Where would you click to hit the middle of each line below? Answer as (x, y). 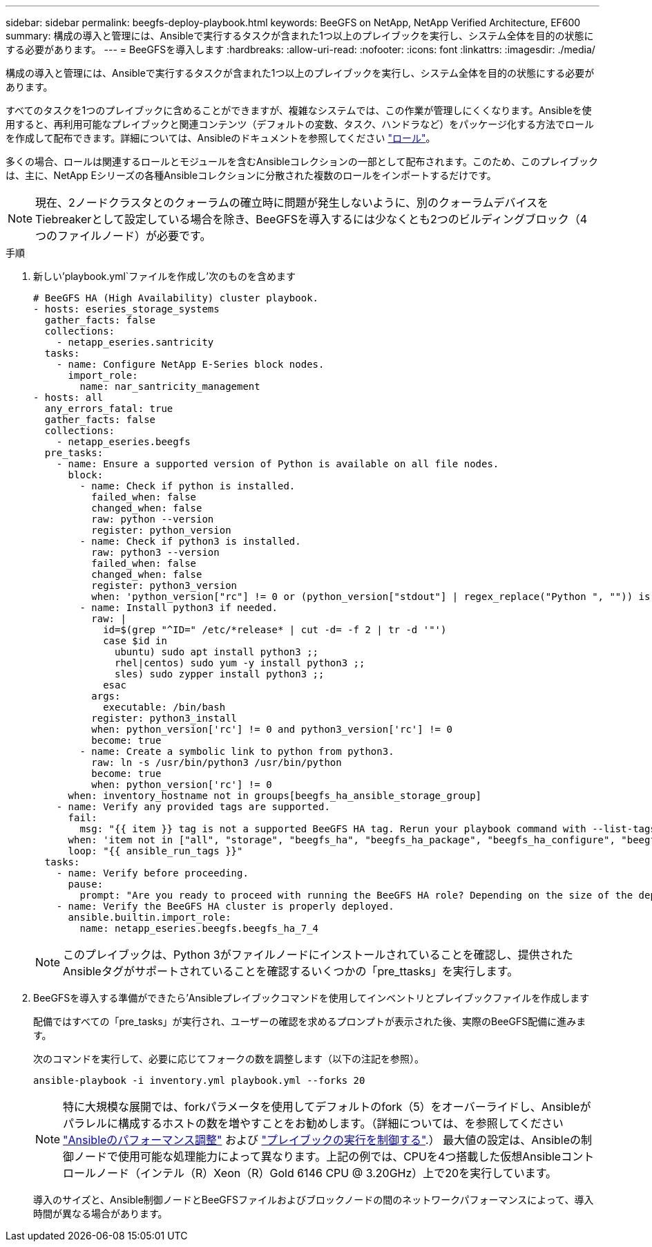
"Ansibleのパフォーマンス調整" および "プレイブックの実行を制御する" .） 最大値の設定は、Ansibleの (322, 1140)
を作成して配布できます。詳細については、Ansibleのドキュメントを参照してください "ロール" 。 (221, 138)
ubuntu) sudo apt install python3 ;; (217, 652)
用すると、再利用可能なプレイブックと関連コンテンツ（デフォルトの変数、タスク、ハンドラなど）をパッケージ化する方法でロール (300, 124)
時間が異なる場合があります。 (100, 1213)
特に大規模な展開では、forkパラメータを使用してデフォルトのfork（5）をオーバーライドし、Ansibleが (327, 1107)
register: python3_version (164, 585)
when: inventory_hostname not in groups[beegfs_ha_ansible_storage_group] (275, 796)
